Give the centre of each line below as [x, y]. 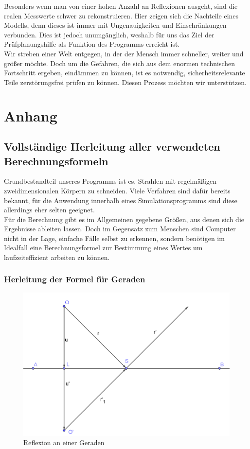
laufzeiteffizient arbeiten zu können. [57, 257]
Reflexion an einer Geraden [64, 442]
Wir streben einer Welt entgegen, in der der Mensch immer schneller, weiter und [124, 53]
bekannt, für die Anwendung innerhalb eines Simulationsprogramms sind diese [121, 200]
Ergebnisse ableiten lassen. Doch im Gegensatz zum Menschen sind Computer [120, 229]
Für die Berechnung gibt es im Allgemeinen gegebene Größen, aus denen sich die [124, 219]
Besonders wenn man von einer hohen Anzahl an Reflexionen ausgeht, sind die [121, 6]
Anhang [31, 115]
